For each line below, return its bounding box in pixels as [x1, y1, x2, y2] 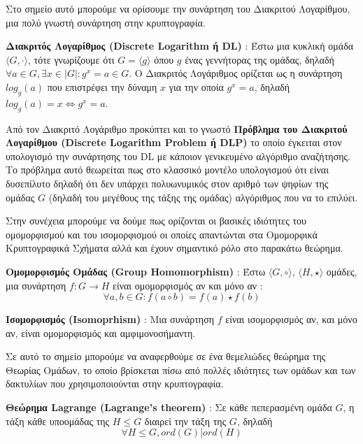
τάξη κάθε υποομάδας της [6, 413, 110, 428]
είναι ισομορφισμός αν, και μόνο [225, 312, 357, 327]
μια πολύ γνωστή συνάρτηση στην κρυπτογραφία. [6, 15, 206, 29]
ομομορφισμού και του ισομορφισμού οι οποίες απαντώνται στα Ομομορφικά [6, 227, 318, 241]
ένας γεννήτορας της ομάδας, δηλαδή [185, 52, 334, 66]
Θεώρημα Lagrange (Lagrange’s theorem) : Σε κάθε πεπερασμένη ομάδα [6, 400, 332, 415]
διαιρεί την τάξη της [144, 413, 227, 428]
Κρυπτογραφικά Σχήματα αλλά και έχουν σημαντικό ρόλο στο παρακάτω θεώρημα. [6, 241, 343, 255]
